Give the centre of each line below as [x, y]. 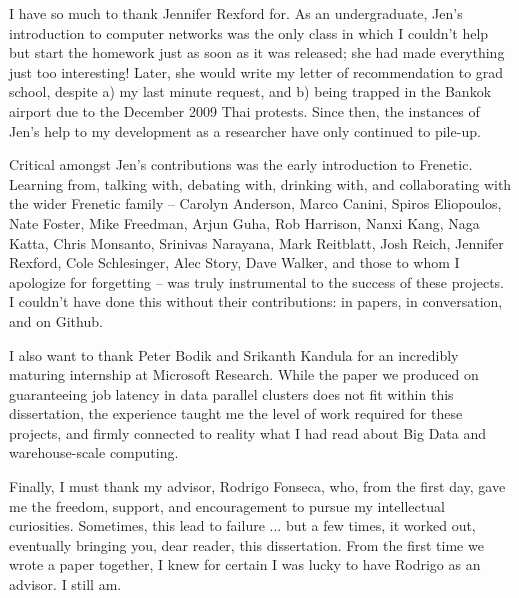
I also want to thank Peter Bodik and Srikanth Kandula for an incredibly [234, 354]
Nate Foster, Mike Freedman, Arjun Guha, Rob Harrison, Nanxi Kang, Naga [244, 222]
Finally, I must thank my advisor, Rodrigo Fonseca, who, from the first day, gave [257, 486]
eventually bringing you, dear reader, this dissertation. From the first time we [246, 544]
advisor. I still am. [65, 584]
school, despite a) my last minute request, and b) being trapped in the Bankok [250, 91]
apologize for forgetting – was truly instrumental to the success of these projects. [256, 281]
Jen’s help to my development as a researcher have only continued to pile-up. [245, 130]
